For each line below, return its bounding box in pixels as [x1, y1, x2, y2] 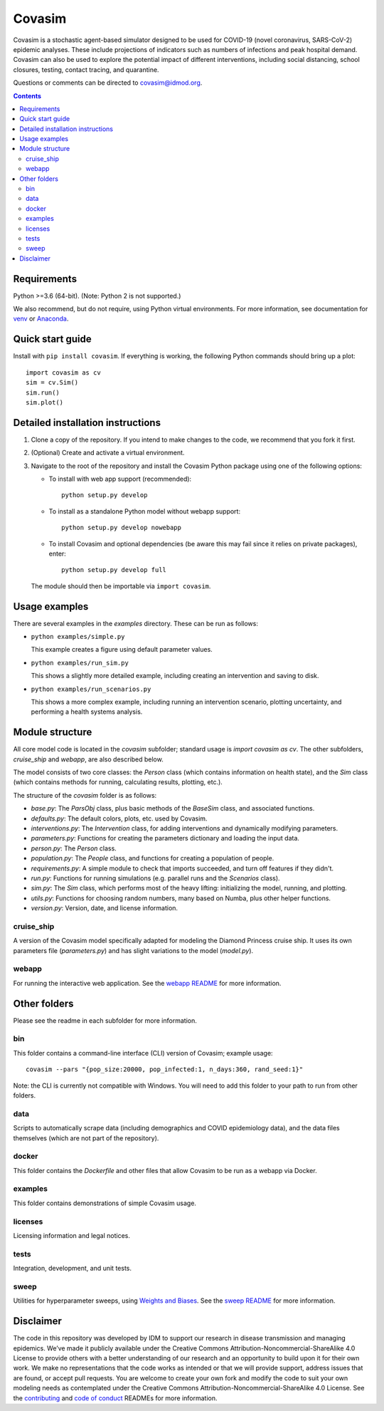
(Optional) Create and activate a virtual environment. [31, 449, 185, 457]
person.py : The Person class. [31, 844, 117, 853]
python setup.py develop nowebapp [61, 524, 181, 532]
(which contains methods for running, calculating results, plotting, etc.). [13, 778, 223, 786]
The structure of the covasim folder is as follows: [13, 791, 157, 799]
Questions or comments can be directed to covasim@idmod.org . [13, 78, 203, 87]
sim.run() [26, 388, 60, 397]
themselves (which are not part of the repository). [13, 1133, 159, 1142]
